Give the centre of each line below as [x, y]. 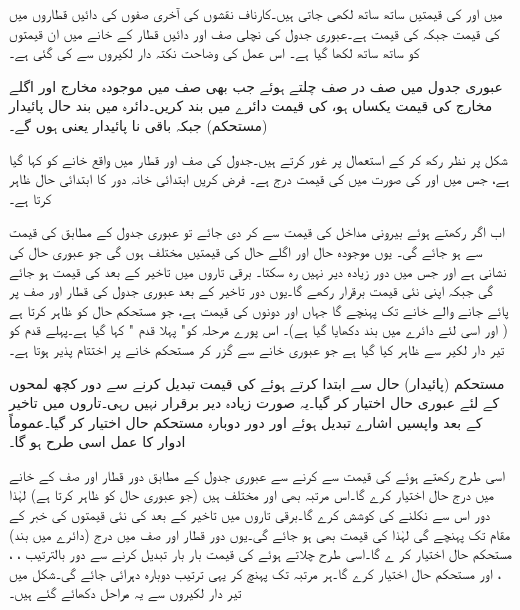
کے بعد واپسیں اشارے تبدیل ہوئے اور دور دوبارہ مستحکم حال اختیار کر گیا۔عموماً [246, 421]
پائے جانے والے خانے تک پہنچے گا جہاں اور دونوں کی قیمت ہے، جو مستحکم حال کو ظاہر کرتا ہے [259, 309]
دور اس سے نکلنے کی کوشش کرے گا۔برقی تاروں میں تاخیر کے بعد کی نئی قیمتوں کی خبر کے [250, 514]
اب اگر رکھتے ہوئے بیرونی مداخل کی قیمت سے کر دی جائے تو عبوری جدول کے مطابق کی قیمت [257, 231]
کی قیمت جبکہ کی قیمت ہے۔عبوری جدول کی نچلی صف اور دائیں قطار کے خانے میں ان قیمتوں [254, 32]
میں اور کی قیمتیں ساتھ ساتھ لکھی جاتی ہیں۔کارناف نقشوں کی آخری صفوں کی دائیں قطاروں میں [256, 13]
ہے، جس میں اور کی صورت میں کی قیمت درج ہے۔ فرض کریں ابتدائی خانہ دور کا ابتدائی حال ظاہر [259, 178]
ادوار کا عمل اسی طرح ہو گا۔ [97, 441]
